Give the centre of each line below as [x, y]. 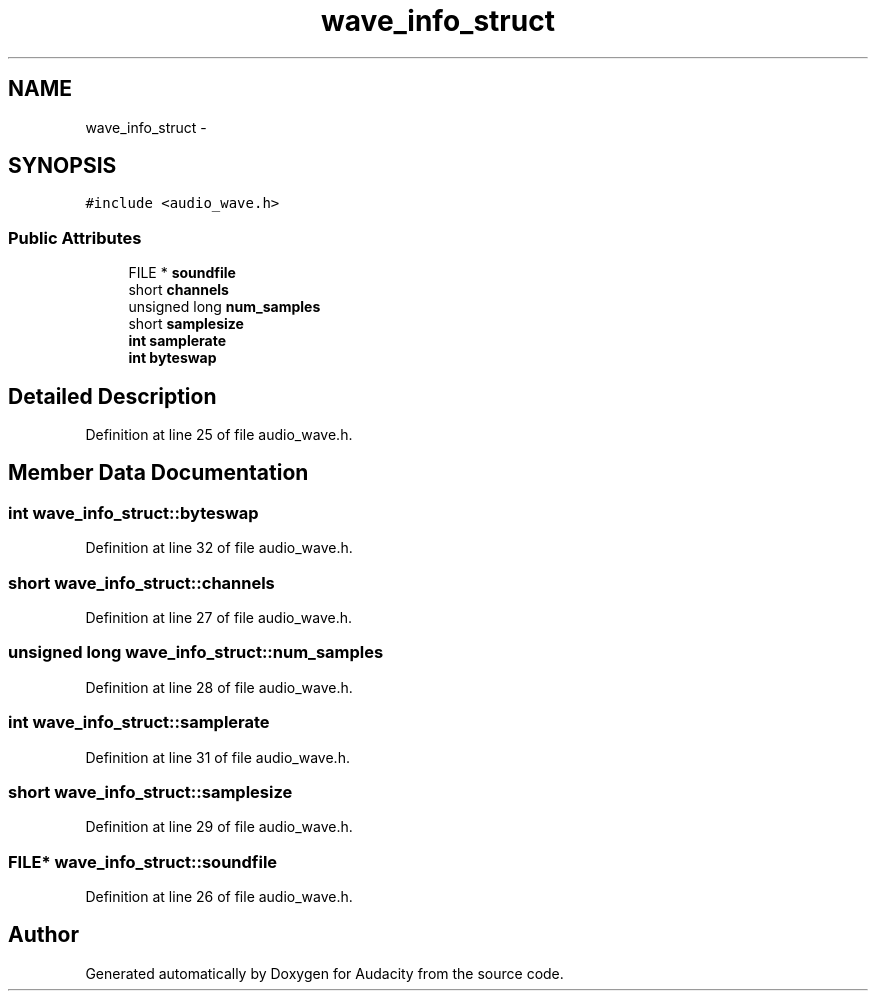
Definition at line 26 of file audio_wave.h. [219, 896]
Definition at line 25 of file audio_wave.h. [219, 435]
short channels [178, 290]
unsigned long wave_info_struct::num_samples [196, 652]
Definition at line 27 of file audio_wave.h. [219, 617]
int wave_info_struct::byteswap [133, 512]
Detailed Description [112, 396]
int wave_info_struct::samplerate [139, 722]
